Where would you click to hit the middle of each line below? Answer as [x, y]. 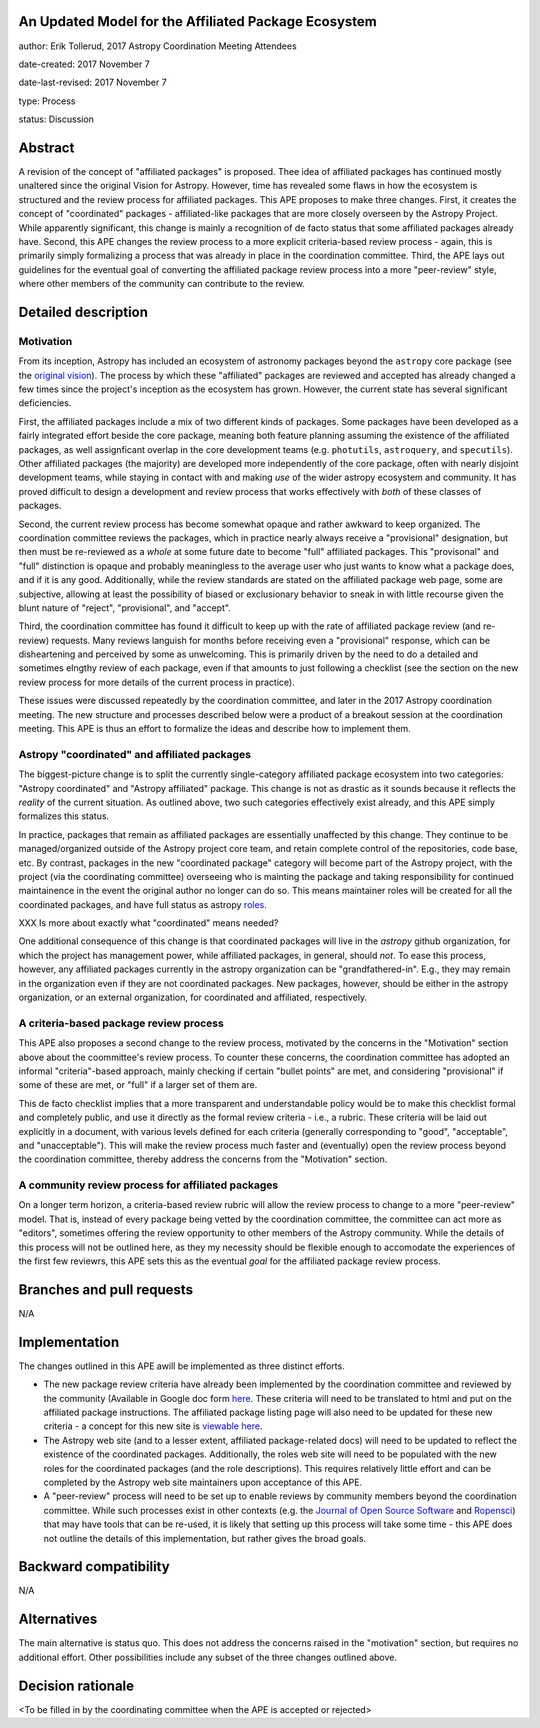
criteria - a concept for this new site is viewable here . [153, 1426]
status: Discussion [56, 119]
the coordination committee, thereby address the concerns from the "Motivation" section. [203, 1159]
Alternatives [58, 1619]
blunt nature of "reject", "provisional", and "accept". [125, 607]
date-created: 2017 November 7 [84, 64]
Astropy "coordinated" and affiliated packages [135, 754]
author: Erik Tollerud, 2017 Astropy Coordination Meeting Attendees [157, 46]
